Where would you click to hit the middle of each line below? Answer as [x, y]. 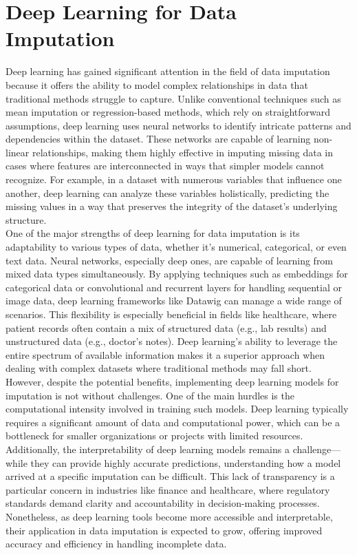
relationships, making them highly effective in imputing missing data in [183, 152]
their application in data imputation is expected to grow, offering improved [164, 530]
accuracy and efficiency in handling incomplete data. [116, 544]
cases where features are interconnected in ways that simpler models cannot [165, 166]
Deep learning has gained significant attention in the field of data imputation [168, 71]
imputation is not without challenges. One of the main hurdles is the [150, 395]
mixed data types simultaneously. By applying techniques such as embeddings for [177, 274]
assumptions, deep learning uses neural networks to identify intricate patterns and [178, 125]
